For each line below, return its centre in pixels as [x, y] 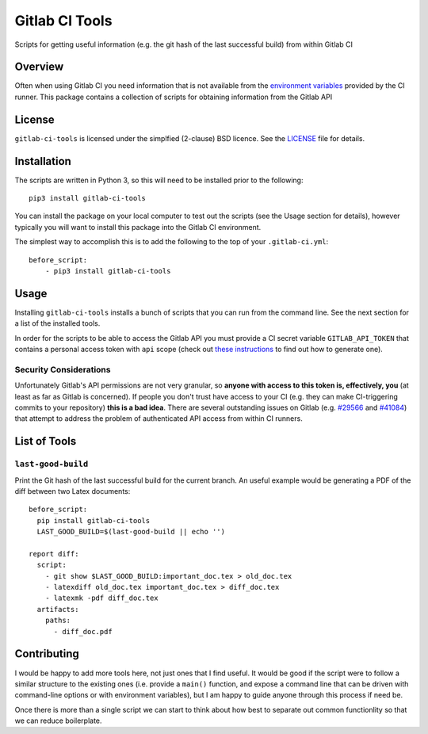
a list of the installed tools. [57, 323]
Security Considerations [63, 369]
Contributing [47, 654]
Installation [43, 161]
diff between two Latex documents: [73, 491]
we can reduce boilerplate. [58, 721]
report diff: [54, 554]
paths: [58, 621]
